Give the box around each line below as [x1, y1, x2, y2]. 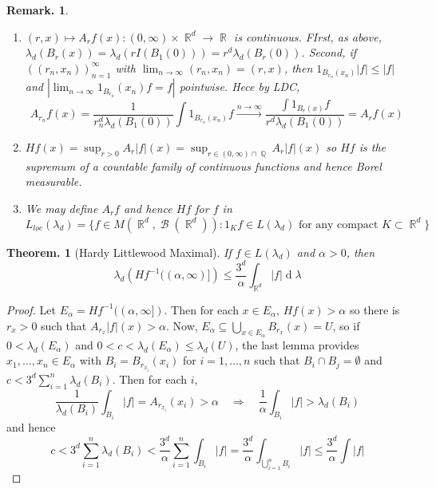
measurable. [25, 173, 82, 190]
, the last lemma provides [235, 336, 359, 353]
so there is [349, 301, 400, 317]
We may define [25, 199, 98, 216]
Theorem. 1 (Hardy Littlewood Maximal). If [6, 243, 232, 260]
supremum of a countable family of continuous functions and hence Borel [25, 157, 382, 174]
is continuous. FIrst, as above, [233, 28, 382, 45]
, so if [332, 317, 360, 333]
